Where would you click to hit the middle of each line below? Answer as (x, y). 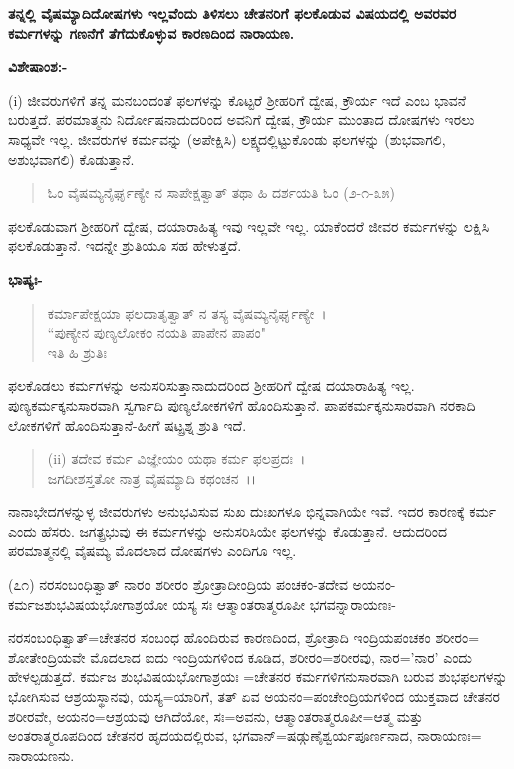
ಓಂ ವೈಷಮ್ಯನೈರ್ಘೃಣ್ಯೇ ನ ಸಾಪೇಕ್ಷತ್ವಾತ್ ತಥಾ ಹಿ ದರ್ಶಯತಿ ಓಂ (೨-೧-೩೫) (221, 192)
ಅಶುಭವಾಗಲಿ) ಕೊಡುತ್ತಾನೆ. (71, 158)
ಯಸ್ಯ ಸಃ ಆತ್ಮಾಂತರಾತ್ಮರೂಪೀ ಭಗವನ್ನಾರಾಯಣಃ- (284, 603)
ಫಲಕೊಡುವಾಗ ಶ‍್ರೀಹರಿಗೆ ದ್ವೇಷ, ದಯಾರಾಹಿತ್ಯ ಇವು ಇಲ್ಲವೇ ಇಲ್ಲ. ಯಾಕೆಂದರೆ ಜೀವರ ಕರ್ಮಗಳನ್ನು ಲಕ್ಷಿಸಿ (249, 225)
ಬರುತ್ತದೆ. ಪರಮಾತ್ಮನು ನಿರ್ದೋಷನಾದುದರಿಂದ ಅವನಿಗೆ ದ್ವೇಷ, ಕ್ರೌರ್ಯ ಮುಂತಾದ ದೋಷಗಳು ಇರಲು (241, 119)
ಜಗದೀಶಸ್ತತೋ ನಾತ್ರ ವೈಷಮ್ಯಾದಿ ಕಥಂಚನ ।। (152, 477)
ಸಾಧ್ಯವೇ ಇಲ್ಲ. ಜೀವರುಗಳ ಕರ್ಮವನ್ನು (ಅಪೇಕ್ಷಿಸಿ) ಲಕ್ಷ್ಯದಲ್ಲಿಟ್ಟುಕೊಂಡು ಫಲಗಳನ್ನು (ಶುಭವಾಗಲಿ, (227, 138)
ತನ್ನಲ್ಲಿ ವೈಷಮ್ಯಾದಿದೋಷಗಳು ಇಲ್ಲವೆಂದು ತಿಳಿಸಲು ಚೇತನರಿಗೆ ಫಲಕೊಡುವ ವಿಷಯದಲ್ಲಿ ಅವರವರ (232, 13)
